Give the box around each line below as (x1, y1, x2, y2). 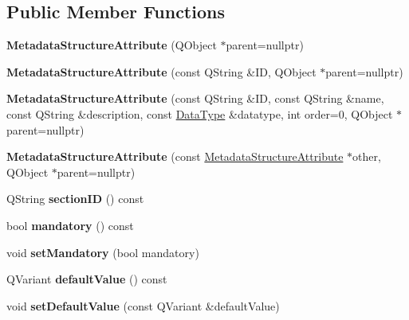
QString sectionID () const (6, 190, 144, 207)
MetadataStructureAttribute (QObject (6, 37, 217, 53)
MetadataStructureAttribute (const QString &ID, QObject (6, 63, 317, 80)
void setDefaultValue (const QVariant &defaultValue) (6, 297, 280, 314)
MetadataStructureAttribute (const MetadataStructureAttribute (6, 148, 344, 165)
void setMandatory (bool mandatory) (6, 244, 199, 260)
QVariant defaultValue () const (6, 271, 167, 287)
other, (352, 148, 381, 165)
